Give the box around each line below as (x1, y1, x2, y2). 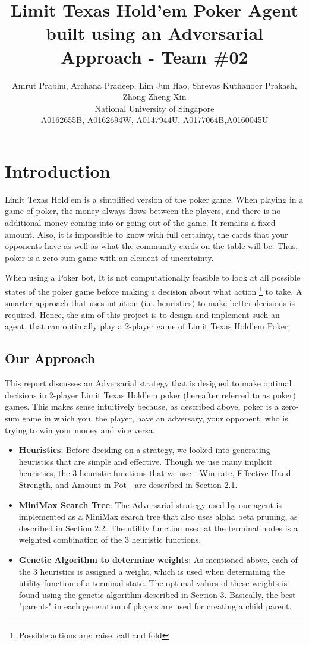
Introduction (5, 158, 111, 183)
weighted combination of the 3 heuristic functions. (18, 533, 201, 546)
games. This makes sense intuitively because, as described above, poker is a (5, 400, 279, 413)
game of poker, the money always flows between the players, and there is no (5, 204, 281, 217)
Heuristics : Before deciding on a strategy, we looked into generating (18, 443, 270, 456)
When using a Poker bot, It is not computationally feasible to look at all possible (5, 271, 301, 284)
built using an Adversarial (45, 21, 264, 45)
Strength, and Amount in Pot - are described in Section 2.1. (18, 478, 238, 490)
